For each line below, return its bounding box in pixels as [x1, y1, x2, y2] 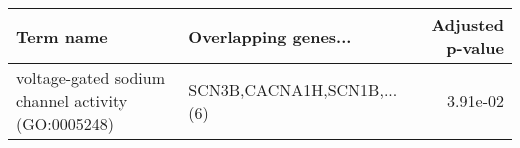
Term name [16, 24, 108, 48]
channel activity [16, 89, 128, 112]
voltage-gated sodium [16, 66, 165, 89]
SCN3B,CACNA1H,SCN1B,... [188, 77, 398, 101]
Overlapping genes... [188, 24, 352, 48]
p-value [446, 36, 504, 59]
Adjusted [431, 13, 504, 36]
